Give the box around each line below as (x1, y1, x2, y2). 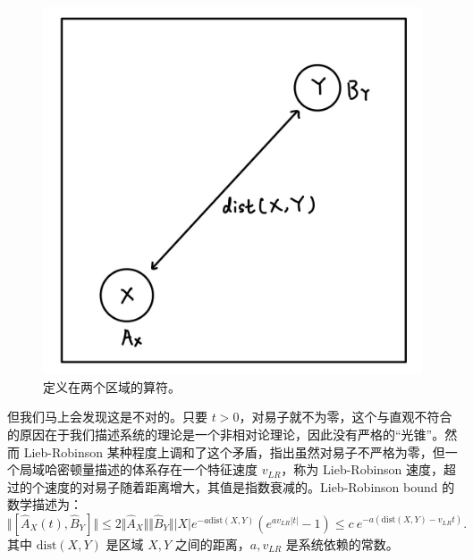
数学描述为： (7, 495, 82, 514)
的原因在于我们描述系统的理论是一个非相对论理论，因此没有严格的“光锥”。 (7, 425, 445, 443)
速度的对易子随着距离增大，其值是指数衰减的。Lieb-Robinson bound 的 (44, 477, 455, 496)
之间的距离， (174, 534, 250, 553)
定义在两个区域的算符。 (43, 377, 181, 396)
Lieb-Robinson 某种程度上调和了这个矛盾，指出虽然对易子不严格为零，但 (23, 442, 445, 461)
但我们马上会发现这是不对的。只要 (7, 407, 207, 426)
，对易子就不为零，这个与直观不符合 (239, 407, 452, 426)
